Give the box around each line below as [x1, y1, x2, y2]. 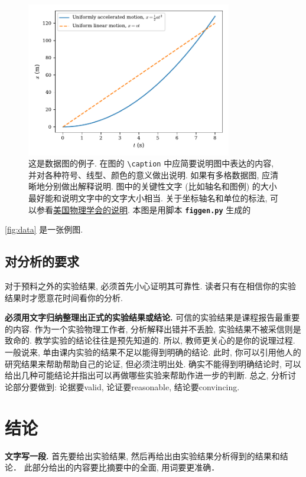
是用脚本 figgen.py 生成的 [149, 203, 251, 215]
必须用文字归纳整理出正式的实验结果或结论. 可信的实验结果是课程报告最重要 [5, 311, 300, 324]
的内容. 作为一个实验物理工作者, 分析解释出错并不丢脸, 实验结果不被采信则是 [5, 322, 301, 335]
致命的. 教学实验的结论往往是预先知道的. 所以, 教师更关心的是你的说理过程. [5, 334, 295, 347]
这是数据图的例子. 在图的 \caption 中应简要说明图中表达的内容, [28, 157, 274, 169]
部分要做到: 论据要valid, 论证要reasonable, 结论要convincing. [12, 380, 240, 393]
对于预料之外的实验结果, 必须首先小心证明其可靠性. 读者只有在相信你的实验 [5, 280, 297, 292]
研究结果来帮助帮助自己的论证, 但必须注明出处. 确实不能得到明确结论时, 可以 [5, 357, 301, 370]
